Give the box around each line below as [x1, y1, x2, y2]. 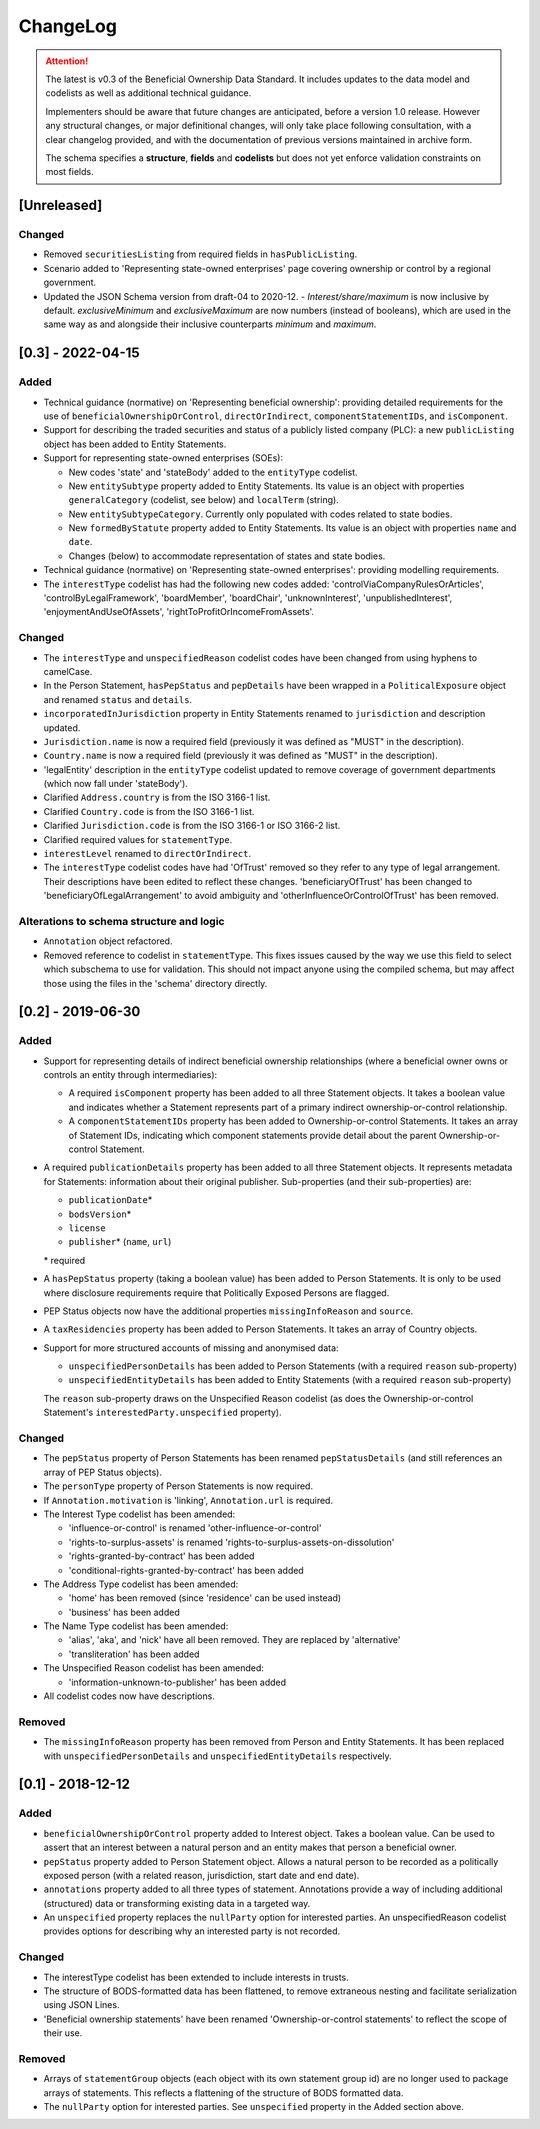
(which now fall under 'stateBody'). [43, 778, 189, 790]
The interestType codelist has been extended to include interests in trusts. [43, 1971, 349, 1983]
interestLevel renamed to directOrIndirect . [43, 848, 252, 860]
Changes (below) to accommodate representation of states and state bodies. [68, 550, 386, 562]
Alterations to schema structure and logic [18, 914, 225, 928]
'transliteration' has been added [68, 1648, 200, 1660]
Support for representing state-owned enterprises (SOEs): [43, 452, 284, 464]
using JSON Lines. [43, 1999, 120, 2011]
